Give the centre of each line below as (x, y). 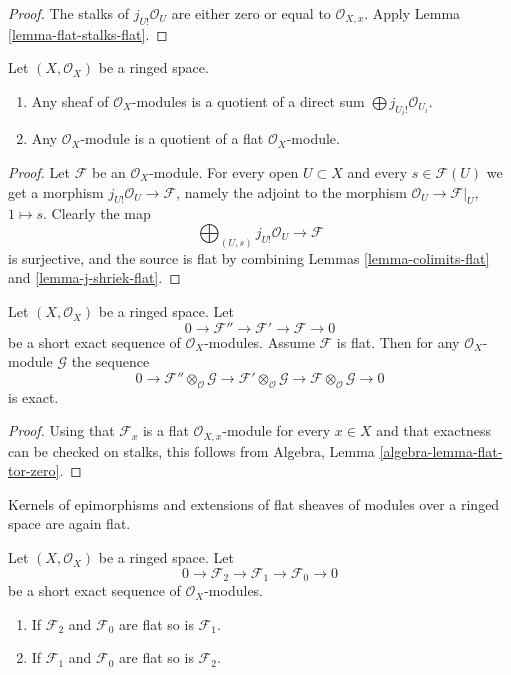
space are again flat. (69, 523)
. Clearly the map (97, 213)
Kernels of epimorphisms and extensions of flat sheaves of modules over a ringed (254, 503)
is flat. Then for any (398, 341)
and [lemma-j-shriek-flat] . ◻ (94, 277)
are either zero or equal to (251, 13)
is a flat (165, 430)
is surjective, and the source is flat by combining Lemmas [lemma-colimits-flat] (249, 257)
